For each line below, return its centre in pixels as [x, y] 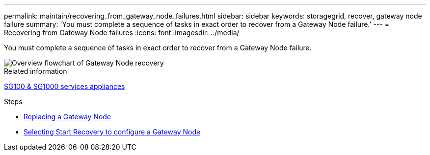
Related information [36, 71]
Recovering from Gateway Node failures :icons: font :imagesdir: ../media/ [122, 33]
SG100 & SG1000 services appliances [65, 86]
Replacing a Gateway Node [67, 117]
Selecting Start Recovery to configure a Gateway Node [112, 132]
